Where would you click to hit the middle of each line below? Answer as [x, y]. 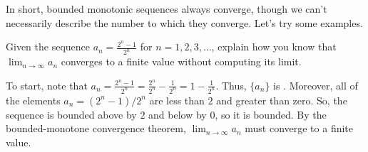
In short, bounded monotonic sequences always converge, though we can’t [167, 9]
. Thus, [231, 85]
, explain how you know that [274, 47]
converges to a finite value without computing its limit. [181, 61]
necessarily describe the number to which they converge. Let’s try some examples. [184, 22]
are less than [177, 100]
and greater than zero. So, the [282, 100]
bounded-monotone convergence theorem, [96, 128]
